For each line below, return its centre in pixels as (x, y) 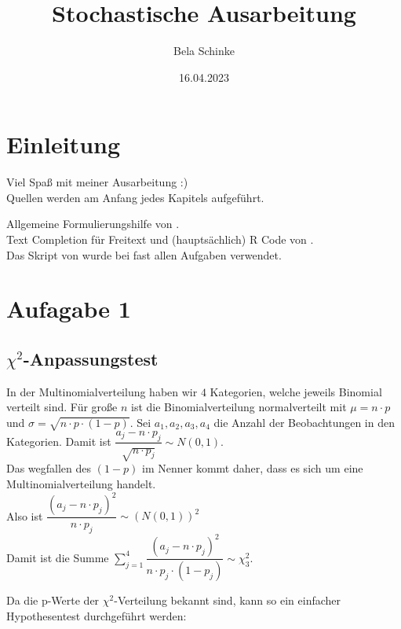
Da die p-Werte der (53, 600)
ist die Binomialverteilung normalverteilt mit (239, 407)
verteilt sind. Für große (62, 407)
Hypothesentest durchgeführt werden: (97, 615)
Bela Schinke (204, 51)
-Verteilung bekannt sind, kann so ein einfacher (228, 600)
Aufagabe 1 (69, 309)
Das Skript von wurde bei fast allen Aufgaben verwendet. (144, 254)
